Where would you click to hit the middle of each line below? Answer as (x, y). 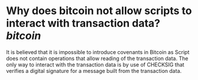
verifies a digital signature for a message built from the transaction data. (94, 71)
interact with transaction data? (83, 23)
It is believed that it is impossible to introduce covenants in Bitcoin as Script (98, 52)
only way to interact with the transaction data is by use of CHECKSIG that (95, 64)
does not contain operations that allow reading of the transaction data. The (97, 58)
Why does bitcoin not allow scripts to (99, 11)
